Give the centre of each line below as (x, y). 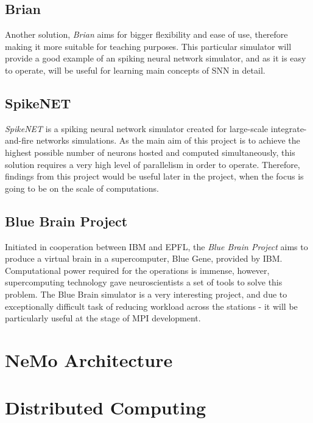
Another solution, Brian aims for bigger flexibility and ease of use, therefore (146, 34)
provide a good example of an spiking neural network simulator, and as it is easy (156, 58)
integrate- (289, 128)
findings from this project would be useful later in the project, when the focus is (154, 176)
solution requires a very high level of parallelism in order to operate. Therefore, (153, 164)
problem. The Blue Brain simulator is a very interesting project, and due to (146, 294)
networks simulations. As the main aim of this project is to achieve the (168, 140)
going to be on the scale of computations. (82, 188)
